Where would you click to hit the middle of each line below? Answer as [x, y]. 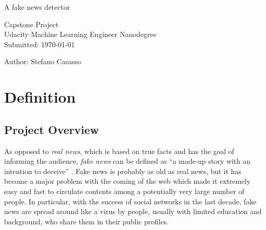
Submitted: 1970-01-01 [39, 44]
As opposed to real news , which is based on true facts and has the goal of [119, 151]
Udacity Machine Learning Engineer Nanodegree [80, 34]
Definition [40, 97]
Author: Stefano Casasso [43, 61]
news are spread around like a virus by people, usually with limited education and [133, 211]
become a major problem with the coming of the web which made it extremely [127, 181]
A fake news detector [37, 7]
